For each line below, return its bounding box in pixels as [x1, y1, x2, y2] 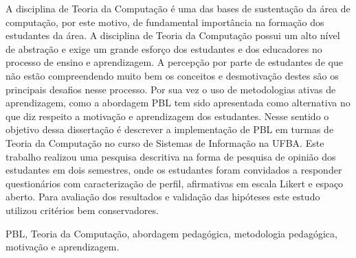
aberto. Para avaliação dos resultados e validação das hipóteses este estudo [5, 189, 320, 204]
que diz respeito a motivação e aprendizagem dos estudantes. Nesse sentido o [5, 108, 329, 123]
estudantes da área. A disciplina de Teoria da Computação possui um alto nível [5, 28, 340, 43]
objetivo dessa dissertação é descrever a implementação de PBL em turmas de [5, 122, 334, 137]
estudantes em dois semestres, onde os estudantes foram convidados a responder [5, 163, 342, 177]
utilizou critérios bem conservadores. [5, 202, 159, 217]
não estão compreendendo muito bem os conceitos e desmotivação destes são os [5, 68, 339, 82]
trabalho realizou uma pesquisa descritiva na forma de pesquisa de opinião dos [5, 149, 336, 163]
